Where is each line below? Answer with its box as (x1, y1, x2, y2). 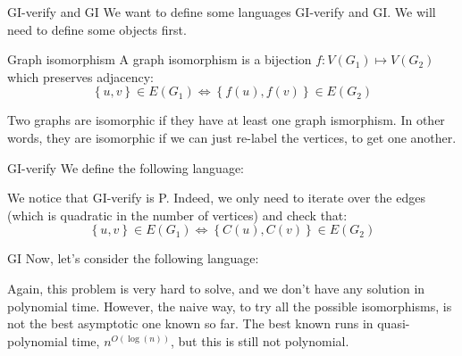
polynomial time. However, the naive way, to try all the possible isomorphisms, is (7, 296, 452, 315)
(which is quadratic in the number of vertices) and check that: (7, 205, 348, 224)
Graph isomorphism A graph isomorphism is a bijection (7, 50, 312, 69)
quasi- (377, 314, 410, 333)
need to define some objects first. (7, 20, 187, 38)
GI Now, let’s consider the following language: (7, 249, 259, 268)
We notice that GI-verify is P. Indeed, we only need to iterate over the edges (7, 188, 425, 207)
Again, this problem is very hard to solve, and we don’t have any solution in (7, 278, 425, 297)
